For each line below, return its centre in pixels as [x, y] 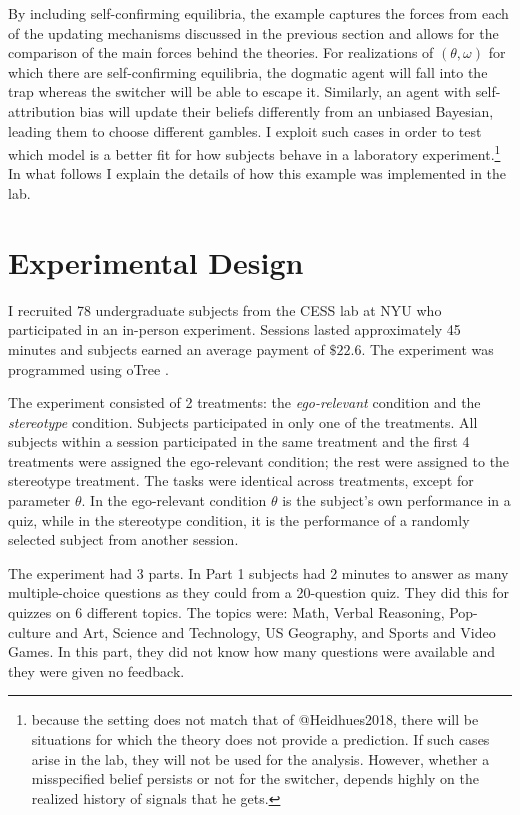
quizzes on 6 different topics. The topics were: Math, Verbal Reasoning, [226, 612]
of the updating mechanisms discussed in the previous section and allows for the [253, 32]
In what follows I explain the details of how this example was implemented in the [257, 173]
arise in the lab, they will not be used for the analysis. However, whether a [260, 758]
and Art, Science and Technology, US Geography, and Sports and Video [275, 631]
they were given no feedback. [96, 670]
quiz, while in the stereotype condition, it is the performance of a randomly [239, 519]
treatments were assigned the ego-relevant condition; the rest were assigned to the [259, 460]
